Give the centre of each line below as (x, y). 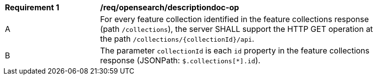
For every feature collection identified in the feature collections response (235, 19)
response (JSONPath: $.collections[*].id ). (180, 60)
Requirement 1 (32, 7)
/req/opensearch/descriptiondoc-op (170, 7)
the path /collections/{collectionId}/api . (177, 39)
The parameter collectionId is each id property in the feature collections (235, 51)
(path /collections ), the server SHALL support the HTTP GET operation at (237, 29)
